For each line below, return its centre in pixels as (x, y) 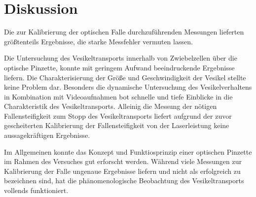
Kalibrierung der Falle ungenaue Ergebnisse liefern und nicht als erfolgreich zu (122, 171)
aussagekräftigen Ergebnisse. (47, 135)
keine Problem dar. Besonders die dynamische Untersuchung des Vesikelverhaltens (128, 87)
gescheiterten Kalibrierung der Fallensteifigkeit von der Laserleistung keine (117, 125)
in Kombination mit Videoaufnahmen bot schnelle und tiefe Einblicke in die (118, 96)
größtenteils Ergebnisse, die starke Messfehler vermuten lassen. (98, 41)
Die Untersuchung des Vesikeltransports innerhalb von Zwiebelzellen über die (121, 58)
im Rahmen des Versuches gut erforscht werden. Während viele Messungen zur (123, 161)
